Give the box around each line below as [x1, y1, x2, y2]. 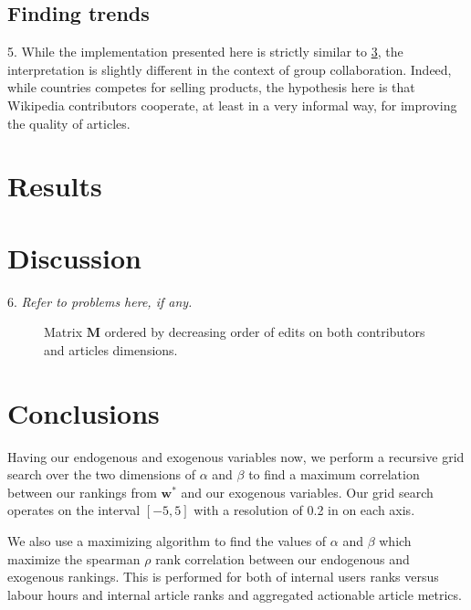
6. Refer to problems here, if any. [7, 291, 193, 310]
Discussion [7, 238, 141, 276]
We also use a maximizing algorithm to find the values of [7, 531, 327, 550]
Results [7, 167, 102, 205]
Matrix [44, 322, 83, 342]
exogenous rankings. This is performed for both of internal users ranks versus [7, 567, 439, 586]
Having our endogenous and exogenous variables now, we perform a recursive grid [7, 447, 465, 466]
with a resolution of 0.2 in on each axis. [194, 500, 415, 520]
